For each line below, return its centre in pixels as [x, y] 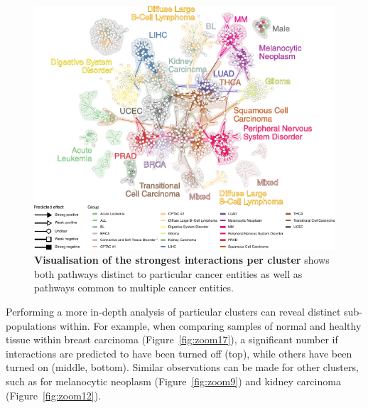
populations [31, 325]
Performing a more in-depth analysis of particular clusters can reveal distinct [173, 312]
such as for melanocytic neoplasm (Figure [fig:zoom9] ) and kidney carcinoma [173, 381]
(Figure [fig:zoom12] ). [54, 395]
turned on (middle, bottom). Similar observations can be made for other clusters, [182, 367]
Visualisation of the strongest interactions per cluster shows [182, 260]
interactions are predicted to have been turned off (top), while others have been [179, 353]
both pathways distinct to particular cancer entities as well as [168, 273]
